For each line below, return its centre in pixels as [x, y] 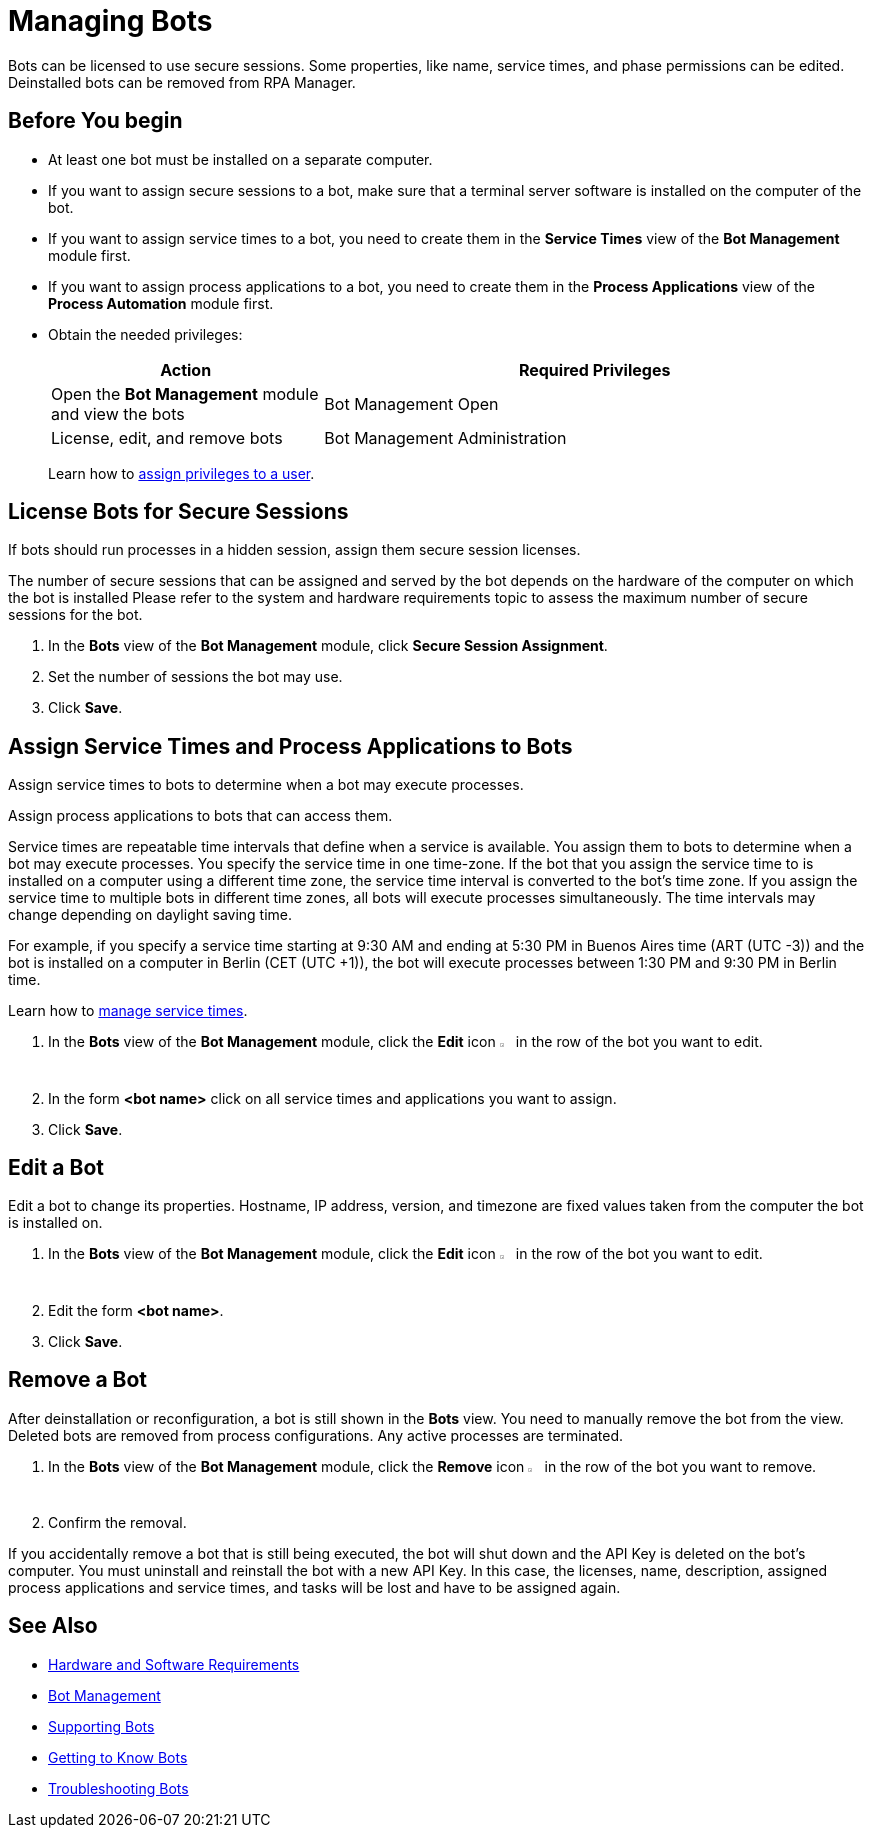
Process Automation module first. [161, 303]
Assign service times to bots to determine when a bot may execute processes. [266, 785]
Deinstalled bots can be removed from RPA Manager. [182, 82]
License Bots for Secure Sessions [178, 512]
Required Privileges [594, 369]
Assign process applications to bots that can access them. [200, 816]
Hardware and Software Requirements [174, 1664]
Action [186, 369]
